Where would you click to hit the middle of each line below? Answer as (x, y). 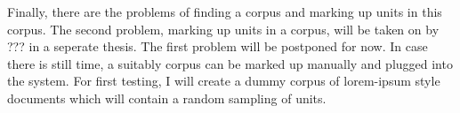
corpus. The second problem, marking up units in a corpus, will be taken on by (223, 29)
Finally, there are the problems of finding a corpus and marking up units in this (225, 11)
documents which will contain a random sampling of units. (167, 98)
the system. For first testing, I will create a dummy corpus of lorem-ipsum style (224, 81)
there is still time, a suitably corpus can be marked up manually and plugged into (230, 63)
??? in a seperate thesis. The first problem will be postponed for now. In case (218, 46)
